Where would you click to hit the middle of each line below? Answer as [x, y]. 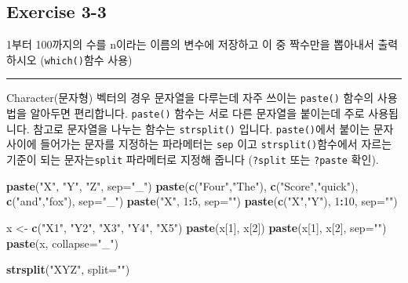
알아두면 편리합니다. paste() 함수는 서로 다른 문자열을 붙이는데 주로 [197, 113]
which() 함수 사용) [88, 59]
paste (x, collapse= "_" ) [63, 243]
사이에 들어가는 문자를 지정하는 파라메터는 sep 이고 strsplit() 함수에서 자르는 [199, 144]
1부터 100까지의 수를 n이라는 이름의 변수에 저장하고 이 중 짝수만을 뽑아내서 [190, 44]
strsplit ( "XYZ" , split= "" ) [68, 269]
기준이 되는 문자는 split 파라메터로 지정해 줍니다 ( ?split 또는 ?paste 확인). [193, 160]
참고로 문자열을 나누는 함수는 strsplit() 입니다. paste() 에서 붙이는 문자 [213, 128]
